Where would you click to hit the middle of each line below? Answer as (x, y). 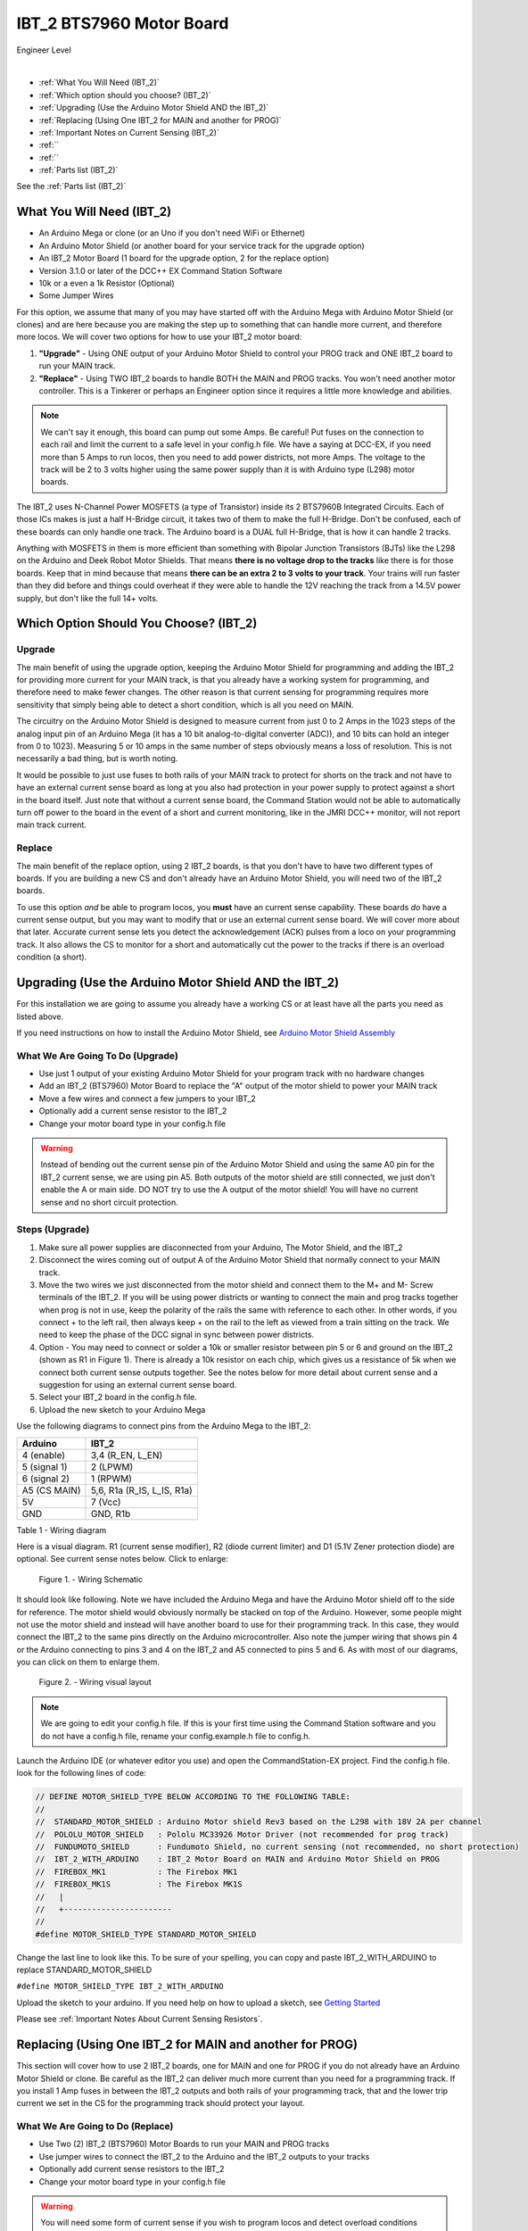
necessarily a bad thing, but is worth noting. (97, 759)
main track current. (51, 825)
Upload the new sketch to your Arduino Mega (122, 1409)
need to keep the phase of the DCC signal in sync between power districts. (177, 1335)
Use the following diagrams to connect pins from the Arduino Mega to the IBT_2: (164, 1426)
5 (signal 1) (45, 1466)
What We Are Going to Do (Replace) (95, 2127)
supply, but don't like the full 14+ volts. (87, 598)
